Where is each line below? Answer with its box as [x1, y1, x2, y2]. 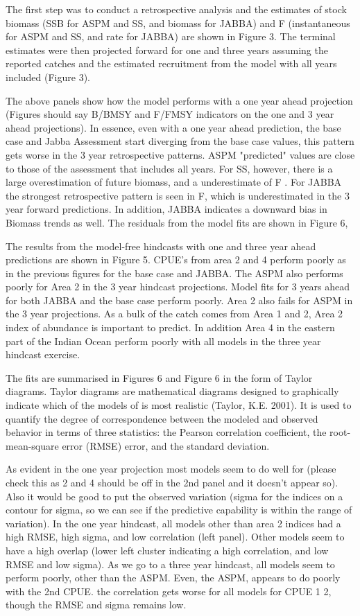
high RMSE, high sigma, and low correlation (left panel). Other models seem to [6, 529, 345, 544]
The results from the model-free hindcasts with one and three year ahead [6, 238, 316, 253]
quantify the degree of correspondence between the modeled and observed [6, 411, 318, 425]
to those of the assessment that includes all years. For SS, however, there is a [6, 161, 333, 175]
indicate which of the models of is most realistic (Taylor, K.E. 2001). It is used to [6, 398, 352, 412]
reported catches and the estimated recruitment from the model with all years [6, 56, 337, 71]
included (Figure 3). [6, 69, 90, 84]
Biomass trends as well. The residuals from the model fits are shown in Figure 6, [6, 215, 348, 229]
